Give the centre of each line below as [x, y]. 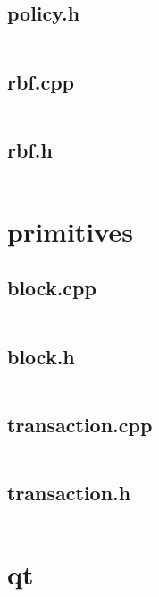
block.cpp [52, 288]
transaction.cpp [80, 424]
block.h [41, 356]
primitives [70, 230]
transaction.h [69, 492]
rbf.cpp [41, 81]
